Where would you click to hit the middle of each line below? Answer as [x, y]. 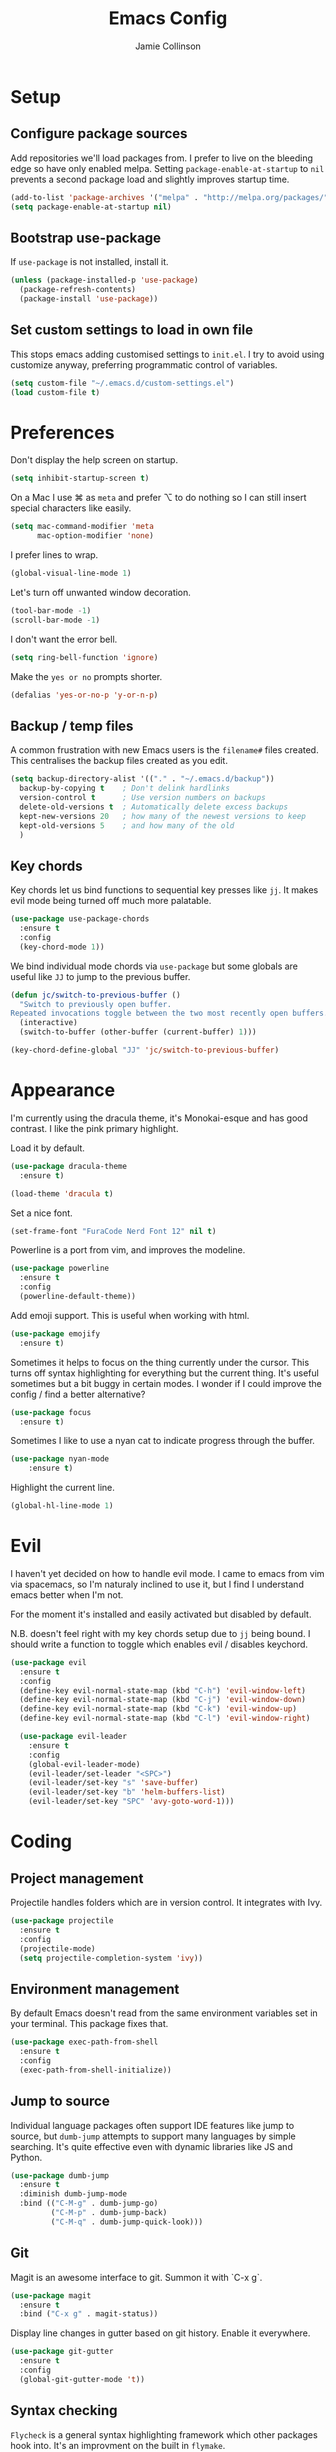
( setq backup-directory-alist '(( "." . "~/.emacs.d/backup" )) [142, 779]
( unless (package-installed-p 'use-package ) [104, 280]
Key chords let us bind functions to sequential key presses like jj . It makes [164, 890]
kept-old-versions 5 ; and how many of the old [127, 825]
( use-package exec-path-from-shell [84, 2042]
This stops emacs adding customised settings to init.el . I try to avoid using [167, 354]
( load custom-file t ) [55, 392]
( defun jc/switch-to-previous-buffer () [96, 995]
